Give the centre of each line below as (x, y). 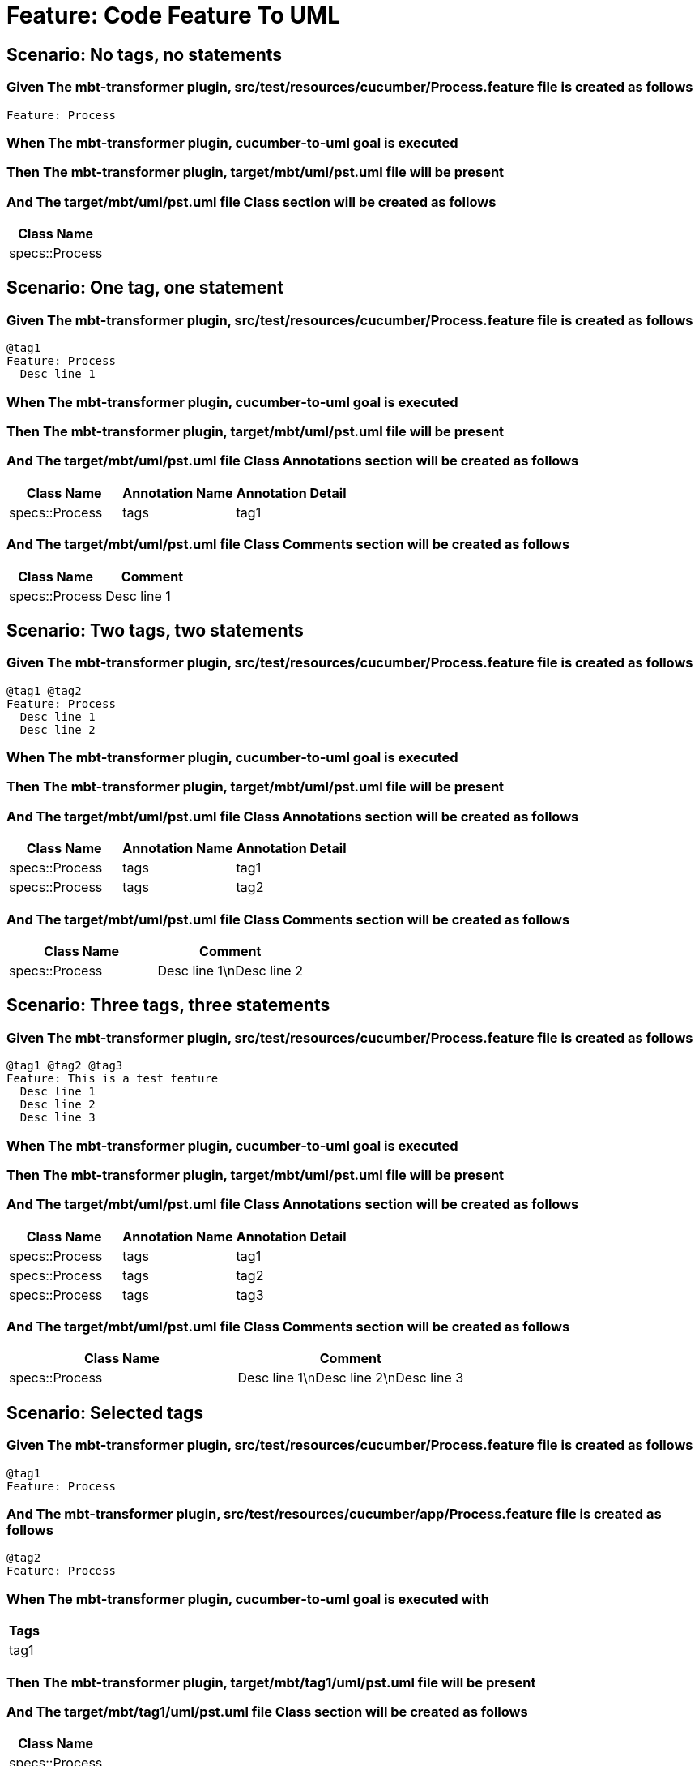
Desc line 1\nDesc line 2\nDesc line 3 (351, 1378)
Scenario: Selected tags (105, 1412)
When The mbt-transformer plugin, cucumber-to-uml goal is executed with (248, 1599)
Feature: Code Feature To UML (174, 15)
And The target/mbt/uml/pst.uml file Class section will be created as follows (251, 201)
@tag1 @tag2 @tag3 (65, 1066)
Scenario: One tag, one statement (145, 288)
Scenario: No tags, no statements (145, 54)
